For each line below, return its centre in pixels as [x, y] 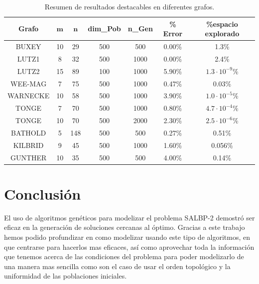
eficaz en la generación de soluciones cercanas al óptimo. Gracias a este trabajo [125, 227]
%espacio [222, 24]
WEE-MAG [29, 83]
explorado [222, 34]
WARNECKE [29, 96]
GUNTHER [28, 157]
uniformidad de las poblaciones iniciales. [65, 276]
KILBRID [28, 145]
